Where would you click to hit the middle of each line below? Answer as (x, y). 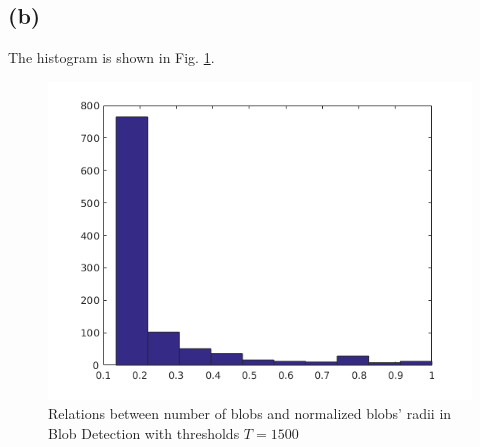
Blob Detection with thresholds (144, 432)
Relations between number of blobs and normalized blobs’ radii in (250, 413)
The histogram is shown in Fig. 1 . (111, 57)
